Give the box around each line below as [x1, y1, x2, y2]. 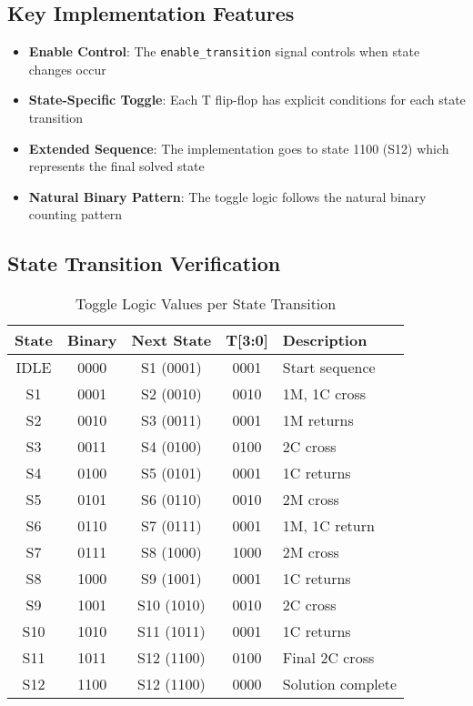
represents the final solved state [28, 156, 205, 176]
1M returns [282, 409, 354, 431]
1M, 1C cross [282, 383, 367, 405]
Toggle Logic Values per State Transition [75, 293, 337, 315]
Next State [131, 329, 212, 351]
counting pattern [28, 205, 123, 224]
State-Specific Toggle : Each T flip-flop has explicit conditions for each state [28, 90, 466, 109]
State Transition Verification [7, 249, 281, 277]
